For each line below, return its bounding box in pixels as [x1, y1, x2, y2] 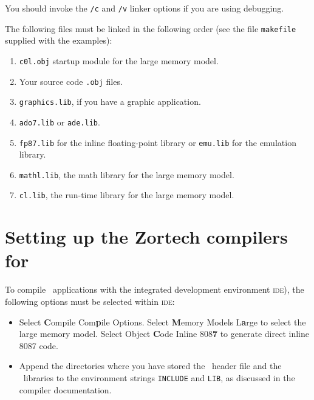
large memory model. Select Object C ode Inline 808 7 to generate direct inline [19, 327, 309, 340]
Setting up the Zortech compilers [5, 224, 288, 249]
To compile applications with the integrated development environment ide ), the [5, 283, 304, 296]
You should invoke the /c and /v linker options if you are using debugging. [5, 2, 284, 14]
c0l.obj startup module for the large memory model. [19, 54, 219, 67]
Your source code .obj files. [19, 75, 123, 87]
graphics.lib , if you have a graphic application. [19, 95, 201, 108]
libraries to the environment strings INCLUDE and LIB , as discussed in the [23, 371, 295, 384]
